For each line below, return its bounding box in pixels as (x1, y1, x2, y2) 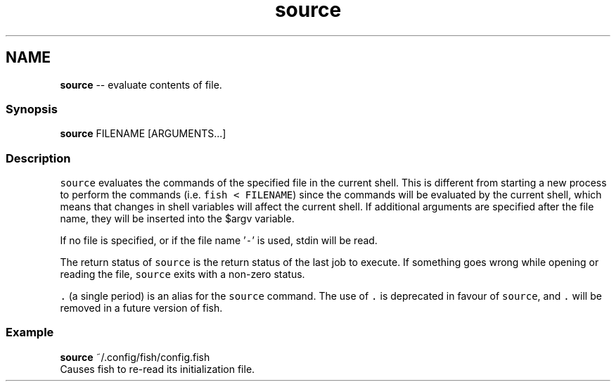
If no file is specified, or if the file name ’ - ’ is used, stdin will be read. (60, 234, 378, 247)
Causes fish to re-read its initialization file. (60, 362, 255, 375)
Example (6, 325, 54, 340)
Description (6, 151, 71, 165)
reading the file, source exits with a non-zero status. (60, 268, 305, 281)
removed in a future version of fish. (60, 302, 223, 315)
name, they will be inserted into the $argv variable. (60, 212, 295, 225)
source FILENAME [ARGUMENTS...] (60, 127, 226, 140)
